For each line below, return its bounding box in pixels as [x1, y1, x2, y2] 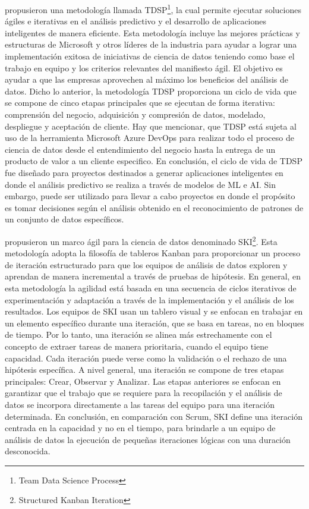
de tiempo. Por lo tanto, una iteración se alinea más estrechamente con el [5, 328, 272, 341]
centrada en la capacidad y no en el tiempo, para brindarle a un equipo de [5, 422, 276, 434]
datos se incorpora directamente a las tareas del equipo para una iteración [5, 398, 275, 410]
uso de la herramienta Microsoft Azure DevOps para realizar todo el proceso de [5, 131, 294, 144]
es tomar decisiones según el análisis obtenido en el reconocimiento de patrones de [5, 201, 304, 213]
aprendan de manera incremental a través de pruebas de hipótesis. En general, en [5, 270, 301, 282]
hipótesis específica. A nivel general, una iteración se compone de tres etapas [5, 363, 284, 376]
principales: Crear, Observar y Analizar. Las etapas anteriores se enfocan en [5, 375, 281, 387]
